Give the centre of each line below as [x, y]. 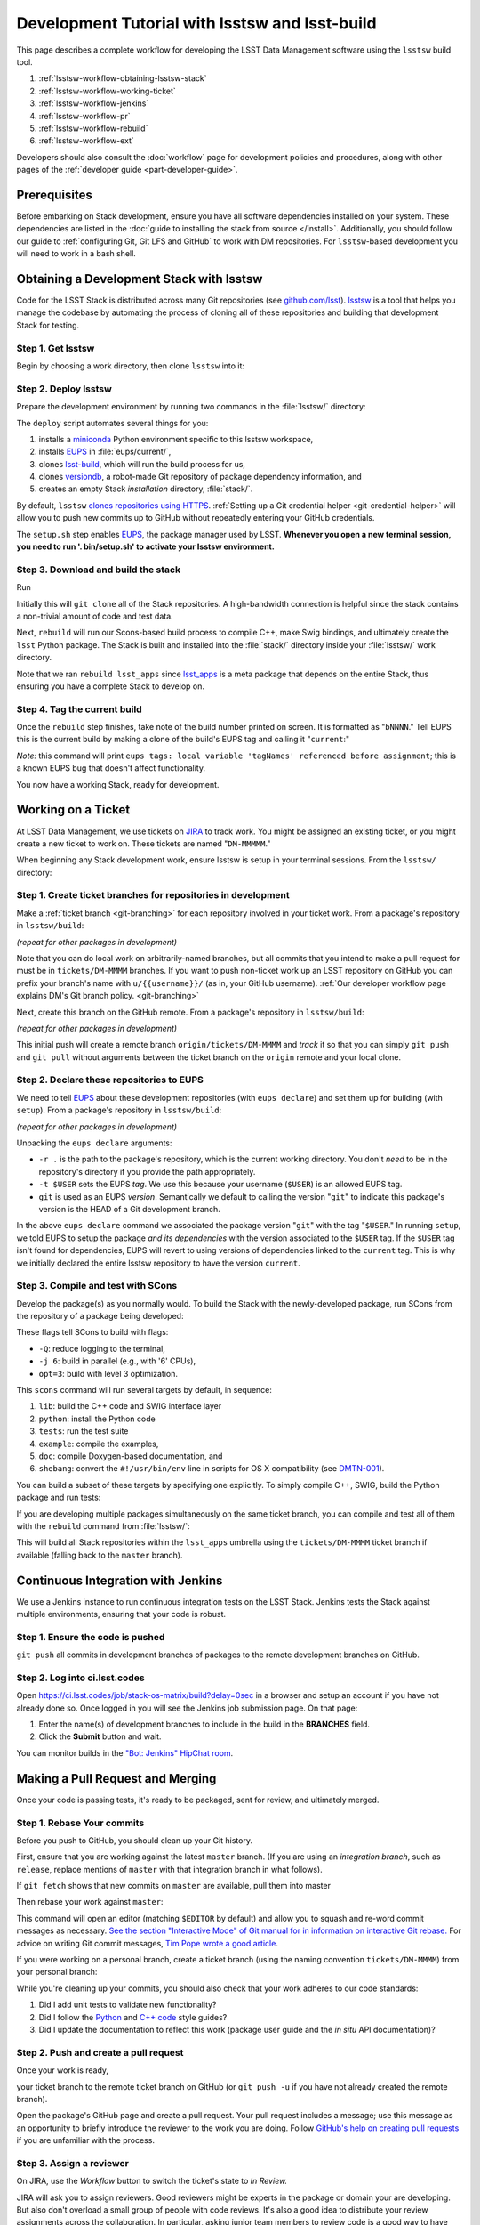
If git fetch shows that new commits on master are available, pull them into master [173, 1886]
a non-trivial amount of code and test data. [95, 616]
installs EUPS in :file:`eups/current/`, [105, 452]
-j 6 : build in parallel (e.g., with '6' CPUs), [117, 1361]
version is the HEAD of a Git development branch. [130, 1209]
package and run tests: [59, 1497]
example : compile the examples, [99, 1444]
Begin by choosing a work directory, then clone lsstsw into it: [130, 366]
